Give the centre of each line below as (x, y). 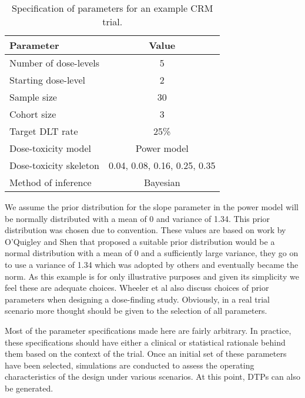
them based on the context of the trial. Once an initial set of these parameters (146, 354)
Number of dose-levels (55, 63)
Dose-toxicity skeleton (54, 165)
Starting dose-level (48, 80)
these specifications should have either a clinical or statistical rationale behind (145, 342)
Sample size (33, 97)
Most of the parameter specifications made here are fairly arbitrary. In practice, (148, 330)
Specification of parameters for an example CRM (113, 8)
